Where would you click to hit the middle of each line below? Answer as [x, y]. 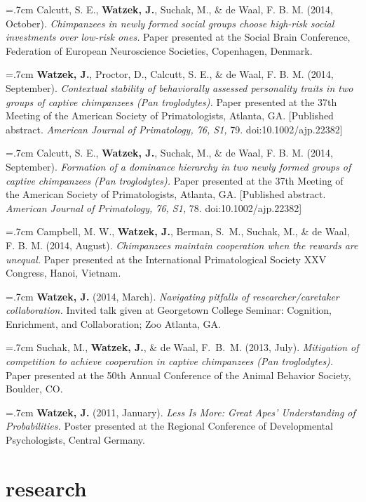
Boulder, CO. [34, 389]
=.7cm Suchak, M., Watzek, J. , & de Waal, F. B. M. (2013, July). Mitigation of [182, 347]
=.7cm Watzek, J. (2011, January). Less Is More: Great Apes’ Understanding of [181, 412]
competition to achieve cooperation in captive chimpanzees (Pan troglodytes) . [170, 361]
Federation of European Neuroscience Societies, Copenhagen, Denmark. [159, 50]
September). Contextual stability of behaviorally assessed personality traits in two [179, 87]
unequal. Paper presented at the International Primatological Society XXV [166, 259]
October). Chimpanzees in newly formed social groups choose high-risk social [170, 23]
